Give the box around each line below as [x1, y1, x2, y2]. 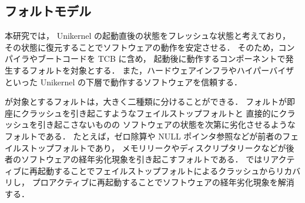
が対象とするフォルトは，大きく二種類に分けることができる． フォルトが [5, 95, 287, 108]
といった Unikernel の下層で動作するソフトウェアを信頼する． [5, 75, 243, 88]
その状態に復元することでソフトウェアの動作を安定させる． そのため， [5, 41, 279, 53]
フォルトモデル [5, 2, 91, 20]
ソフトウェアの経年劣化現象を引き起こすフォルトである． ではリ [21, 153, 271, 165]
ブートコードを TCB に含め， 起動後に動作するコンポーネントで [37, 52, 286, 65]
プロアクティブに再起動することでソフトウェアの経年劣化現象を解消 [32, 176, 294, 188]
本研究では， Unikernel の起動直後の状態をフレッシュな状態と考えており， [5, 29, 290, 42]
